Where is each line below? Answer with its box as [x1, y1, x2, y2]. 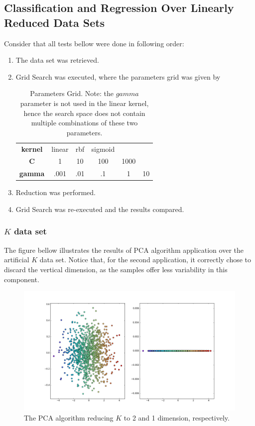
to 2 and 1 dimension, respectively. [124, 412, 230, 423]
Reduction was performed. [15, 187, 96, 198]
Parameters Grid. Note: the [30, 88, 114, 99]
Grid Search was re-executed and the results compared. [15, 204, 184, 214]
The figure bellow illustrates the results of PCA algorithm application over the [4, 244, 244, 255]
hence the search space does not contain [23, 107, 145, 118]
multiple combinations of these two [31, 117, 138, 128]
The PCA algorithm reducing [24, 412, 114, 423]
